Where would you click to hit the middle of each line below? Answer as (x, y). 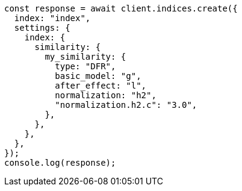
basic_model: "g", (98, 76)
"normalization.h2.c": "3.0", (126, 105)
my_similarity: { (85, 57)
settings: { (42, 28)
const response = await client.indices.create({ (121, 8)
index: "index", (52, 18)
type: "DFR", (85, 66)
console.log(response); (60, 163)
